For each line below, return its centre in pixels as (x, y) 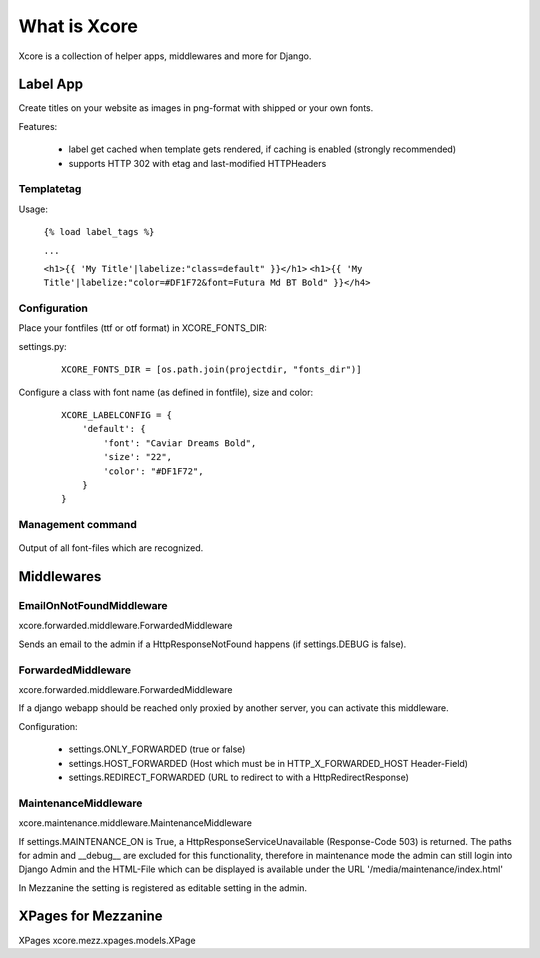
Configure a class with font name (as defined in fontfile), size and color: (166, 392)
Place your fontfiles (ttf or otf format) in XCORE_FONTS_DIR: (142, 328)
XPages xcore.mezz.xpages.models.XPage (107, 940)
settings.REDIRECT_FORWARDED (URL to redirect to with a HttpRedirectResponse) (239, 777)
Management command (77, 525)
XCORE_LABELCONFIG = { (117, 415)
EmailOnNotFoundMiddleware (93, 606)
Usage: (33, 209)
